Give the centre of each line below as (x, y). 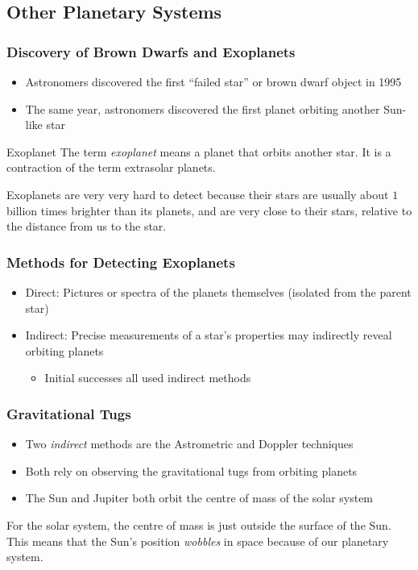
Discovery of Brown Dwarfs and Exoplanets (151, 51)
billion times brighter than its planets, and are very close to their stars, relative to (209, 210)
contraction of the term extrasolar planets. (111, 167)
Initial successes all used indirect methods (148, 378)
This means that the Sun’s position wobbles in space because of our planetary (198, 541)
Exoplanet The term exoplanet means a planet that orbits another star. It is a (199, 151)
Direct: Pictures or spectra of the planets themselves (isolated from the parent (218, 291)
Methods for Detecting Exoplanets (121, 262)
